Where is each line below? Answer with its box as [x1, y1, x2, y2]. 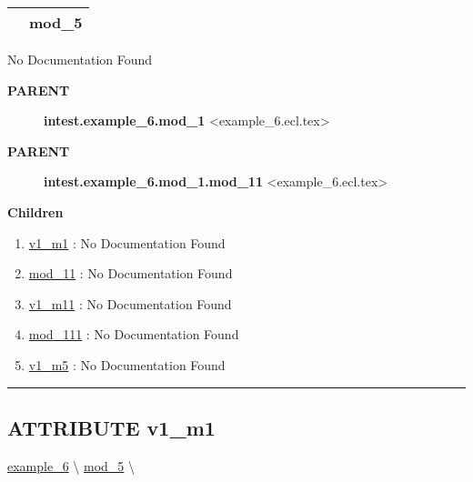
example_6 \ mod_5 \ [7, 456, 136, 475]
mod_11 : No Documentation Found [28, 264, 233, 283]
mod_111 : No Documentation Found [28, 325, 239, 344]
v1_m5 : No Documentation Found [28, 355, 226, 374]
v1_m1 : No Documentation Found [28, 233, 226, 252]
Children [7, 202, 64, 221]
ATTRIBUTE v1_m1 [7, 413, 216, 441]
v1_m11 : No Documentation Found [28, 294, 232, 313]
